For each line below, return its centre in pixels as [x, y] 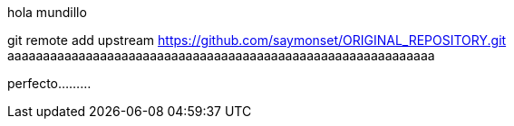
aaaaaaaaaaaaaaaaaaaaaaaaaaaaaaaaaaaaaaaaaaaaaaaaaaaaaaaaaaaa [221, 55]
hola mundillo [47, 12]
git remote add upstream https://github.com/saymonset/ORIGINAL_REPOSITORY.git [257, 40]
